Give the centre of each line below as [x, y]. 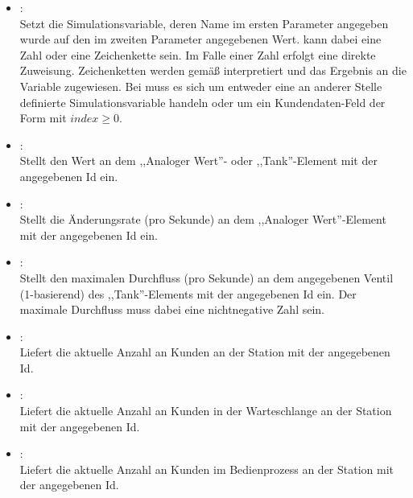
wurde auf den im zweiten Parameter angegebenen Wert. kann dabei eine [200, 39]
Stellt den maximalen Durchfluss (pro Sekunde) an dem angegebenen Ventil [206, 277]
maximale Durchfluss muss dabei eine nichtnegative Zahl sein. [172, 309]
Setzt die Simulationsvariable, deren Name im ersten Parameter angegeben [204, 23]
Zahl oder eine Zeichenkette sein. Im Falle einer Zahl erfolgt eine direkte [198, 54]
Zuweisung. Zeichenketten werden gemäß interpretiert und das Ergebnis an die [213, 70]
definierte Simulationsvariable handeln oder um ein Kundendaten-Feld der [202, 102]
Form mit [43, 118]
